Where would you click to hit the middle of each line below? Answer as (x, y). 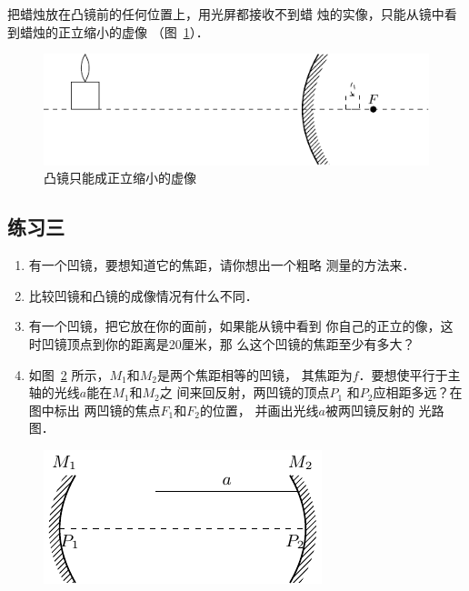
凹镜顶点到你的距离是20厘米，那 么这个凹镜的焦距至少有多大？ (228, 344)
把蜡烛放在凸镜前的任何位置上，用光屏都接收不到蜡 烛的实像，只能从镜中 (226, 14)
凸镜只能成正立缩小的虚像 (120, 178)
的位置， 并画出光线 (259, 410)
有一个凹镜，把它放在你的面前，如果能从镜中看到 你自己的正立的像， (234, 326)
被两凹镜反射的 (369, 410)
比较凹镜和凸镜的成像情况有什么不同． (143, 295)
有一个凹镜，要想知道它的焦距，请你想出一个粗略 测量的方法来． (222, 265)
